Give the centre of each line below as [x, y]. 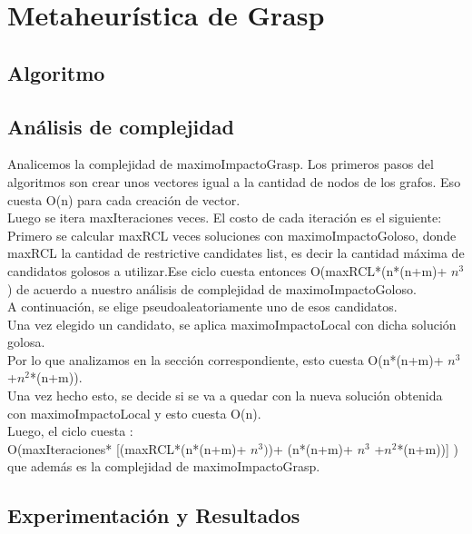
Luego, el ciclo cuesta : [70, 431]
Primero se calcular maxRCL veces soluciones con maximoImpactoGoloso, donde [232, 235]
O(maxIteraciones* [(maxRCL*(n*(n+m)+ [127, 448]
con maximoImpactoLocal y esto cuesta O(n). [134, 413]
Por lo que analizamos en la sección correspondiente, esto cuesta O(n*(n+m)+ [226, 359]
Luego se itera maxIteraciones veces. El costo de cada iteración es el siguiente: [225, 218]
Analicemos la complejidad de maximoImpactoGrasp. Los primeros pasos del [221, 164]
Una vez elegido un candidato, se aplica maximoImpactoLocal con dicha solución [232, 324]
